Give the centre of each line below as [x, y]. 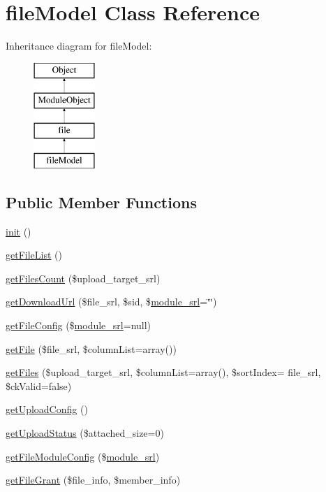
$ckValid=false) [39, 385]
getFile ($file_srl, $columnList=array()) [91, 348]
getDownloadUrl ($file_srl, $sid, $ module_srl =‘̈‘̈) [111, 302]
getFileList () [34, 255]
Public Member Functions [101, 202]
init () [18, 231]
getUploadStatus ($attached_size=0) [85, 433]
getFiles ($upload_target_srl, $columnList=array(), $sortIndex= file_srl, [163, 372]
